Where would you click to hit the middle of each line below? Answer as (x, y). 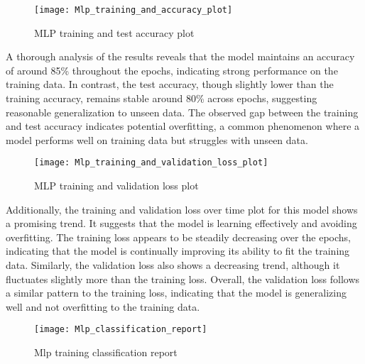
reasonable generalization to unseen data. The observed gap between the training (182, 112)
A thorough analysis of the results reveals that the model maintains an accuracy (180, 56)
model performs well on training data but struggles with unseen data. (157, 139)
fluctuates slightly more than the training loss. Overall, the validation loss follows (183, 278)
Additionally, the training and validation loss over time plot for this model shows (182, 209)
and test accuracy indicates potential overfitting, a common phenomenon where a (183, 126)
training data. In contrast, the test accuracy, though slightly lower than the (170, 84)
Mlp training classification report (106, 352)
